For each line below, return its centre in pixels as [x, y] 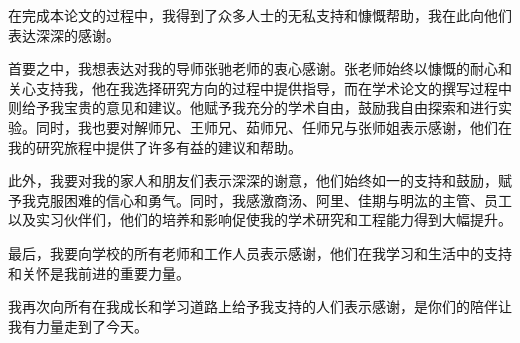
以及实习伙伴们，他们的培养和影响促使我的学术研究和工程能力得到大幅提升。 [260, 219]
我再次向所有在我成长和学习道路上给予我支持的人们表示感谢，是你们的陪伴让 [260, 306]
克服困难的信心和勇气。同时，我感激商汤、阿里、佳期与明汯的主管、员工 [273, 199]
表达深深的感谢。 [64, 34]
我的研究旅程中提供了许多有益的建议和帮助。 [155, 146]
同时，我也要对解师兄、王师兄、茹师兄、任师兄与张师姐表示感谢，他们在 [273, 126]
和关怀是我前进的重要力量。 [99, 272]
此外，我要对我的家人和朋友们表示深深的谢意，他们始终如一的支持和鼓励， [253, 180]
